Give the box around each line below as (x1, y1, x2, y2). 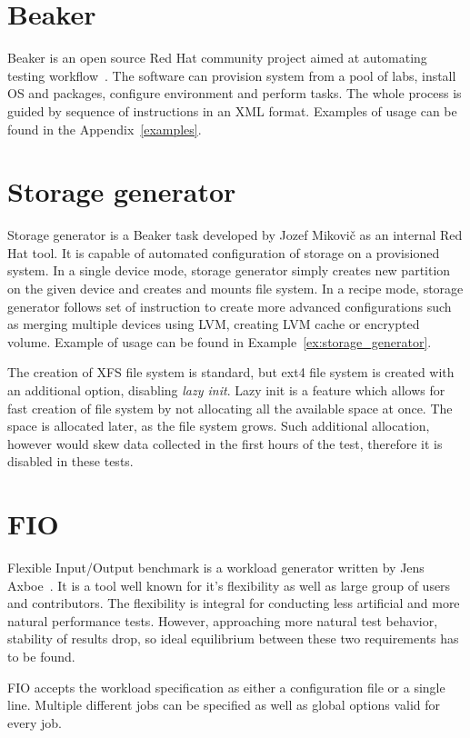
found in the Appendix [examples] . (7, 119, 202, 138)
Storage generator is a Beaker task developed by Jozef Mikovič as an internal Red (7, 225, 463, 244)
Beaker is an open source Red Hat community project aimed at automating (7, 48, 427, 67)
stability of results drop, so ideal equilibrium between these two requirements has (7, 629, 459, 648)
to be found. (7, 647, 75, 666)
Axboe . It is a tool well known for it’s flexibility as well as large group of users (7, 575, 451, 594)
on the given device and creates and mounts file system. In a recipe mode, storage (7, 279, 464, 297)
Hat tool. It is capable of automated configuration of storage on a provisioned (7, 243, 440, 262)
